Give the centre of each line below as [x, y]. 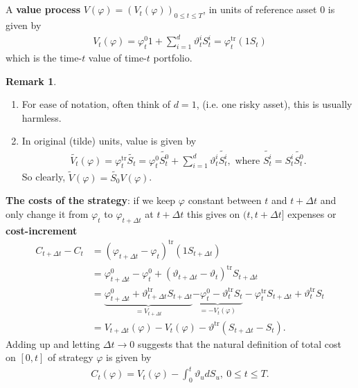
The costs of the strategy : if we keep [91, 200]
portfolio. [173, 57]
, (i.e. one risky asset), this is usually [274, 104]
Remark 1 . [31, 81]
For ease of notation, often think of [96, 104]
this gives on [214, 213]
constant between [225, 200]
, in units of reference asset [260, 9]
